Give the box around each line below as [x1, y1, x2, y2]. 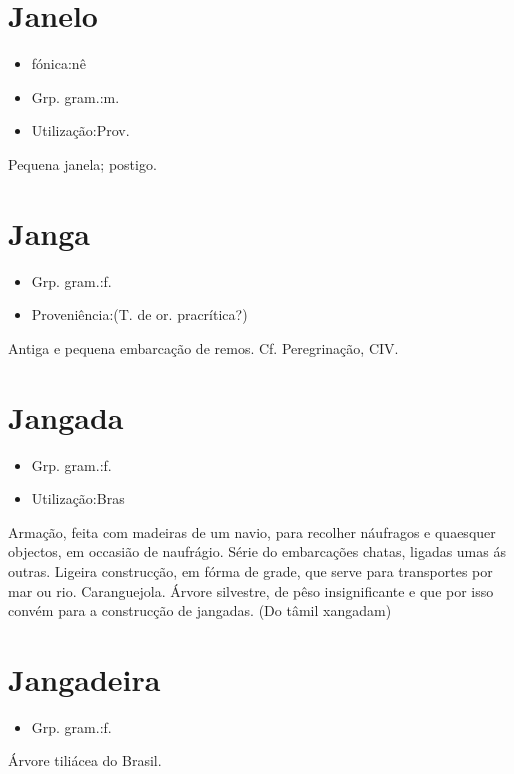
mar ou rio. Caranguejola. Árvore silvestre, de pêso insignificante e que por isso [8, 580, 494, 601]
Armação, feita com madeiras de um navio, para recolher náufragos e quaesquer [8, 521, 496, 542]
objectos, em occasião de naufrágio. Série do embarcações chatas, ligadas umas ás [8, 541, 506, 562]
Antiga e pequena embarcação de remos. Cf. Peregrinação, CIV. [8, 337, 399, 358]
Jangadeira [8, 658, 161, 699]
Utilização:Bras [31, 488, 125, 509]
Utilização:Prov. [31, 120, 130, 141]
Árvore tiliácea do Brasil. [8, 750, 162, 771]
